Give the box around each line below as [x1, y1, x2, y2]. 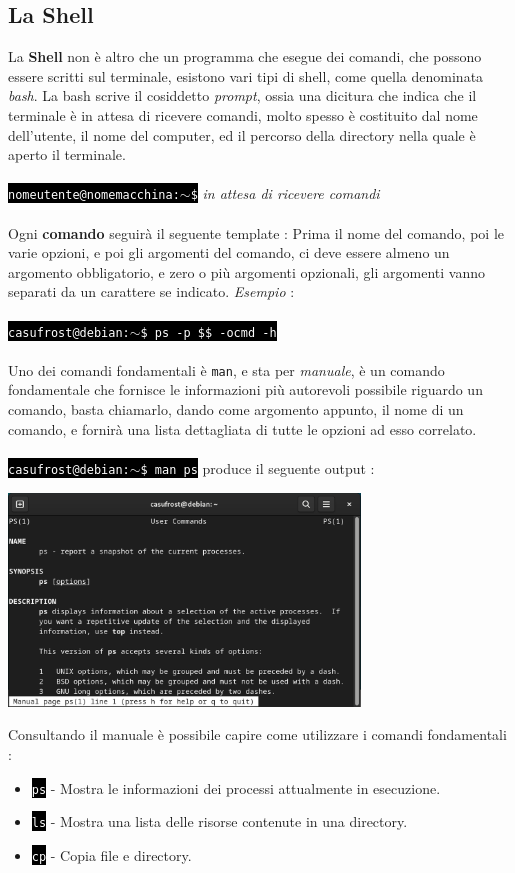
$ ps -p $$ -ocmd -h [140, 325, 277, 340]
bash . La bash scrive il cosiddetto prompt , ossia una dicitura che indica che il [8, 85, 477, 106]
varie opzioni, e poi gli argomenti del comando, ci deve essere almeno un [8, 242, 450, 263]
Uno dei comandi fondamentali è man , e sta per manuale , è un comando [8, 359, 445, 380]
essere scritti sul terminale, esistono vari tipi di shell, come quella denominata [8, 65, 484, 86]
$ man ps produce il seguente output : [140, 457, 375, 478]
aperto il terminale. [8, 144, 126, 165]
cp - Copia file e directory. [31, 844, 192, 865]
